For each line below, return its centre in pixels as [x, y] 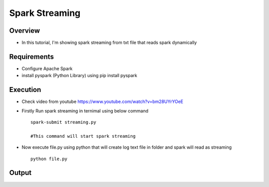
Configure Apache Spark [47, 68]
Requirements [32, 56]
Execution [25, 90]
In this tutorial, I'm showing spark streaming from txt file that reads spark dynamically [109, 43]
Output [20, 173]
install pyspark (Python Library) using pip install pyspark [79, 76]
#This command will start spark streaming [83, 136]
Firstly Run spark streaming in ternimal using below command [85, 111]
